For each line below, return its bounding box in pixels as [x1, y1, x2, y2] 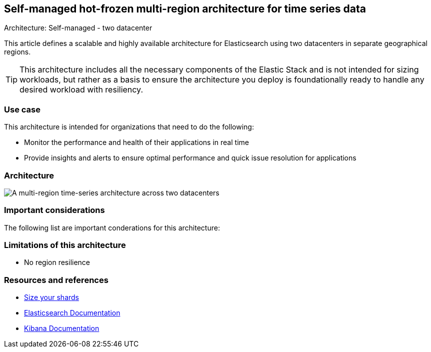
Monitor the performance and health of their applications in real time [24, 138, 249, 147]
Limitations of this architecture [4, 240, 126, 250]
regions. [4, 47, 31, 56]
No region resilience [24, 258, 90, 267]
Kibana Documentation [24, 324, 99, 333]
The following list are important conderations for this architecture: [4, 223, 220, 232]
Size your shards [24, 293, 79, 302]
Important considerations [4, 205, 105, 215]
